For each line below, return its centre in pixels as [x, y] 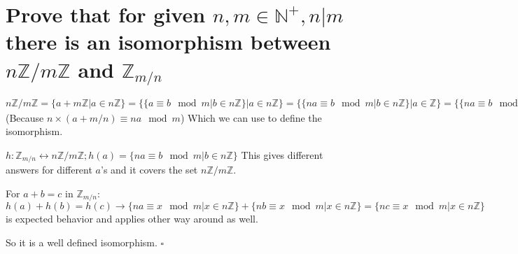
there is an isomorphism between [168, 42]
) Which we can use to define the [251, 117]
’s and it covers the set [149, 170]
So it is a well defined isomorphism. [82, 242]
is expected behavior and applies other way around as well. [132, 219]
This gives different [282, 154]
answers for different [49, 170]
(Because [25, 117]
